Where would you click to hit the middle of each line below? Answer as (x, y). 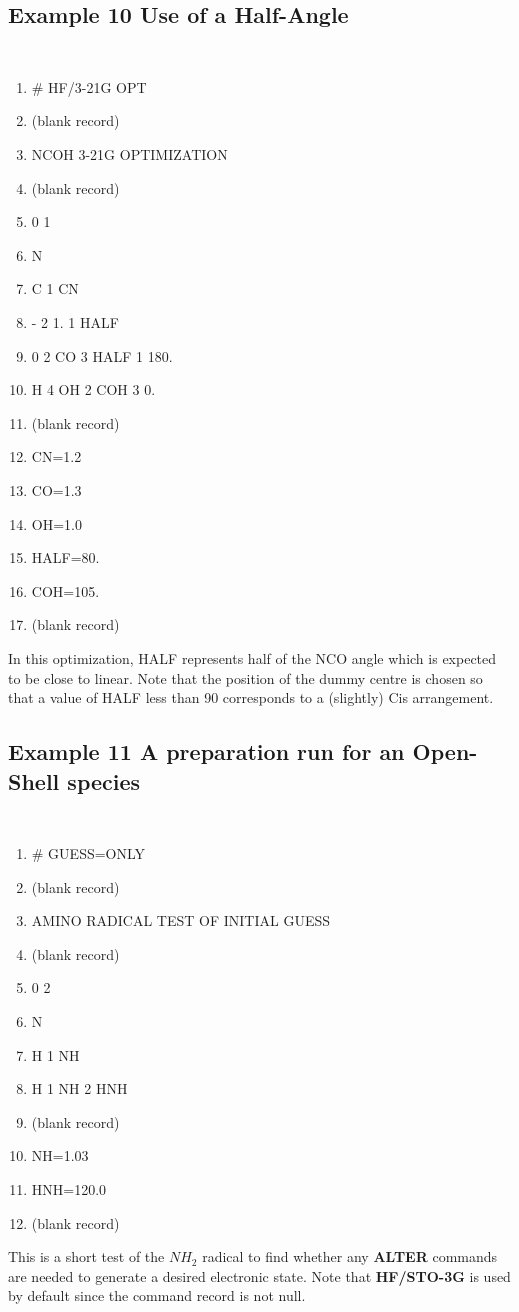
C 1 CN (55, 288)
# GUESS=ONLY (88, 852)
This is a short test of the (86, 1256)
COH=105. (65, 590)
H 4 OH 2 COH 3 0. (93, 389)
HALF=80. (65, 557)
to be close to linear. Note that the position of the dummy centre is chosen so (245, 677)
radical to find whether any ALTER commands (350, 1256)
